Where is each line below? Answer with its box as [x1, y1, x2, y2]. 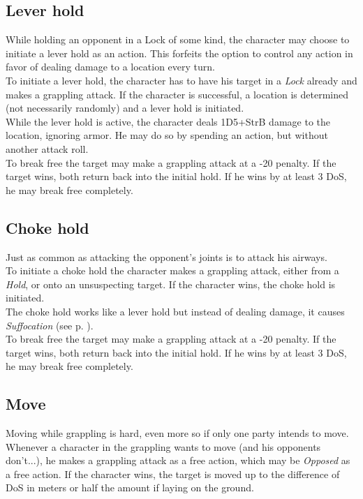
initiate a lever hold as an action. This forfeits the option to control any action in [6, 45, 353, 60]
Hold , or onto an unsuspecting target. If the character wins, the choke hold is [6, 276, 336, 291]
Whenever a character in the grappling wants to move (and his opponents [6, 439, 321, 454]
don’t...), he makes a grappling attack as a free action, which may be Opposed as [6, 453, 350, 468]
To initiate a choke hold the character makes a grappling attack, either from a [6, 263, 339, 278]
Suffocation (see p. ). [6, 318, 94, 332]
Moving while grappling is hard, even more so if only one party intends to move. [6, 426, 349, 440]
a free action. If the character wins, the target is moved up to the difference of [6, 466, 340, 481]
